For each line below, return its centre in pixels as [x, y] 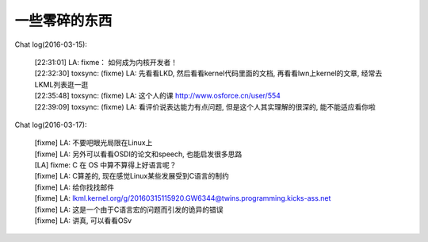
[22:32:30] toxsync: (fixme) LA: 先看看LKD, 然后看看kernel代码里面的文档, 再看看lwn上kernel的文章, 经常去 [208, 73]
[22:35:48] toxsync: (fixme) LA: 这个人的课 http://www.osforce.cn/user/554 [158, 96]
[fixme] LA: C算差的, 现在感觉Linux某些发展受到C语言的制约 [132, 176]
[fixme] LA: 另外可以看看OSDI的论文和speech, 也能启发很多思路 [138, 154]
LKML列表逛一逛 [61, 84]
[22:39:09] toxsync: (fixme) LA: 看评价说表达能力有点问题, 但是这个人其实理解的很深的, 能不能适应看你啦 [205, 106]
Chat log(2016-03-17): [51, 125]
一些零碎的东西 [63, 21]
